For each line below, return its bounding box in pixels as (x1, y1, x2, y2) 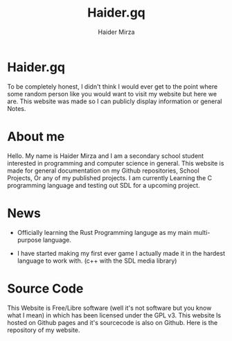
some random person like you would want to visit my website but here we (7, 89, 217, 98)
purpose (17, 236, 42, 244)
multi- (193, 228, 211, 236)
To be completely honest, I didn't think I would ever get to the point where (7, 82, 218, 91)
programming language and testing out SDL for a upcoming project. (7, 181, 200, 189)
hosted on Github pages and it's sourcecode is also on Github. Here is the (7, 318, 218, 326)
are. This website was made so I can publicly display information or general (7, 97, 222, 105)
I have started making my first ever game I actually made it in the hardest (17, 249, 225, 257)
